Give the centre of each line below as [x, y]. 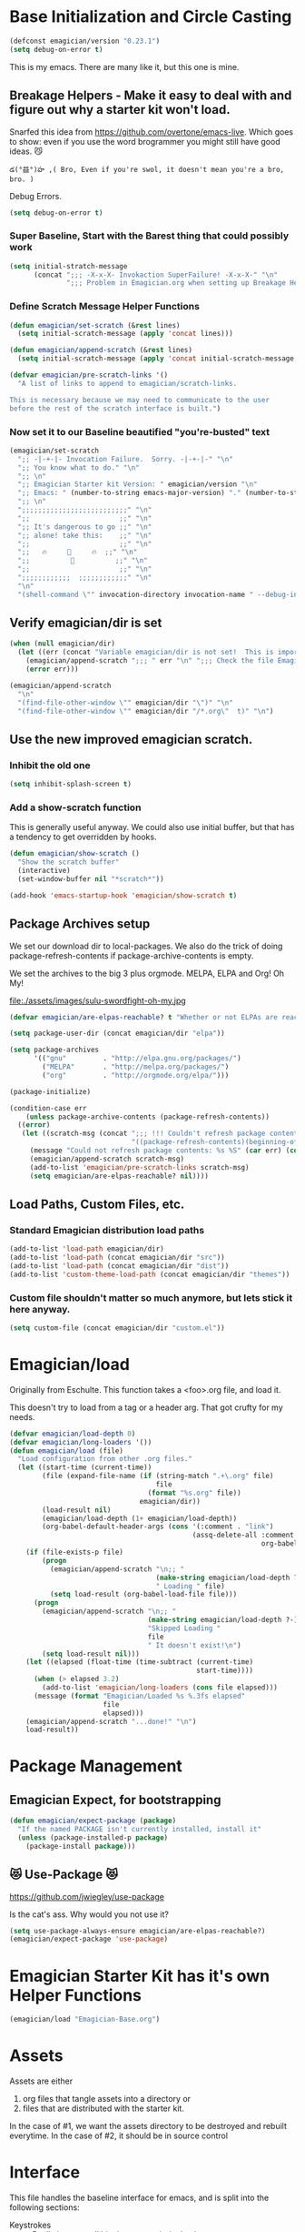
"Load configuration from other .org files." [105, 1459]
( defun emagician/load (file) [67, 1451]
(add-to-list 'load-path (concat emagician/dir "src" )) [117, 1258]
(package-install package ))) [81, 1846]
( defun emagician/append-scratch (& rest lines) [101, 350]
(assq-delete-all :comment [243, 1536]
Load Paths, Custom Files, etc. [97, 1204]
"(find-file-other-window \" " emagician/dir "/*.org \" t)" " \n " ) [146, 711]
